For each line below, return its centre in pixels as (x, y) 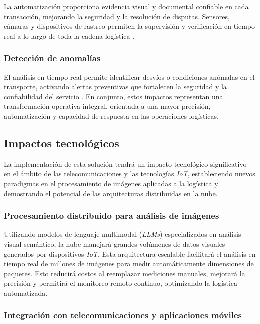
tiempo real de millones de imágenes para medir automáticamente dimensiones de (129, 264)
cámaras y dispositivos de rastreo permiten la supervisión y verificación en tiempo (130, 26)
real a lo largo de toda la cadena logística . (69, 35)
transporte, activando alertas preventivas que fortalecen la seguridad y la (115, 86)
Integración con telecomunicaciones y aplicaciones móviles (123, 315)
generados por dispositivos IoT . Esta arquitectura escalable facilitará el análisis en (130, 254)
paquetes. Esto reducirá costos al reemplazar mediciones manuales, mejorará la (125, 273)
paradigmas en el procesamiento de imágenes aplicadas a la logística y (111, 183)
